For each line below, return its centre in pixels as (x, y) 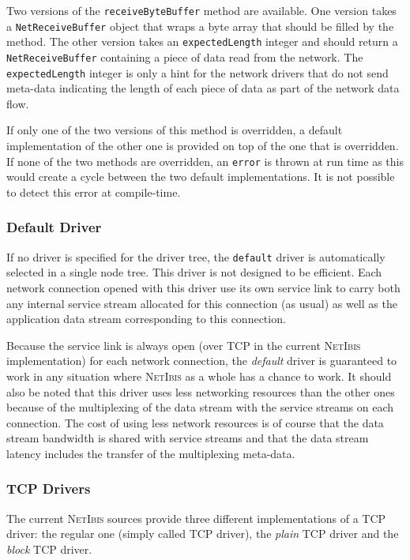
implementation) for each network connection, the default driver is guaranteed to (202, 361)
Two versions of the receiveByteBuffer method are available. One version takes (201, 10)
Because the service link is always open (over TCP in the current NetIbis (184, 345)
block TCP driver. (49, 549)
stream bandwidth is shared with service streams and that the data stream (188, 438)
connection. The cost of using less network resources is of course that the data (195, 422)
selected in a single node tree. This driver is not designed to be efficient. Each (194, 272)
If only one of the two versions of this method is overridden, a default (175, 130)
